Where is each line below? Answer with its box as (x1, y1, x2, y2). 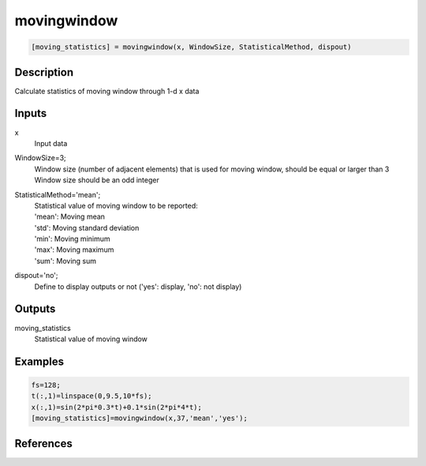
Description (14, 66, 74, 79)
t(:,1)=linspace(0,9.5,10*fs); (31, 392, 153, 400)
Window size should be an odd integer (34, 175, 159, 185)
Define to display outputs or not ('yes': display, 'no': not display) (34, 281, 242, 291)
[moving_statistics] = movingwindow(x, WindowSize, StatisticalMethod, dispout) (31, 43, 352, 51)
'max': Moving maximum (34, 245, 114, 254)
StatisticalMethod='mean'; (14, 190, 101, 199)
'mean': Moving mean (34, 212, 106, 221)
